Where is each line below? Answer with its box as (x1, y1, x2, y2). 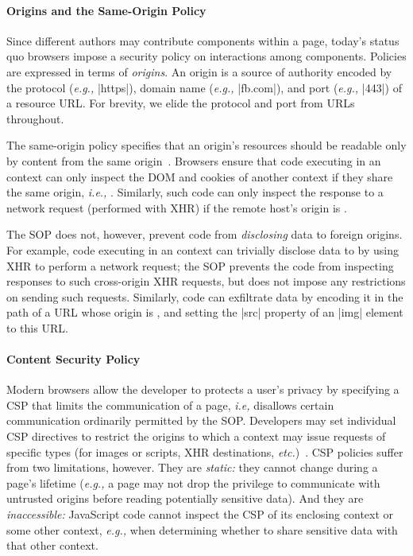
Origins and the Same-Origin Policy (6, 2, 206, 18)
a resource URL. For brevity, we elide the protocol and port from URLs (6, 95, 355, 111)
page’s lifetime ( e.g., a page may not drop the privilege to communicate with (6, 474, 380, 491)
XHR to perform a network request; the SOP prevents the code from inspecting (6, 257, 394, 274)
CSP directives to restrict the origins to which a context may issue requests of (6, 428, 386, 445)
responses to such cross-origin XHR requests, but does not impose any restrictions (6, 273, 406, 290)
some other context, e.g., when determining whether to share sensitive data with (6, 521, 398, 538)
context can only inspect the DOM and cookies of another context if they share (6, 168, 393, 185)
